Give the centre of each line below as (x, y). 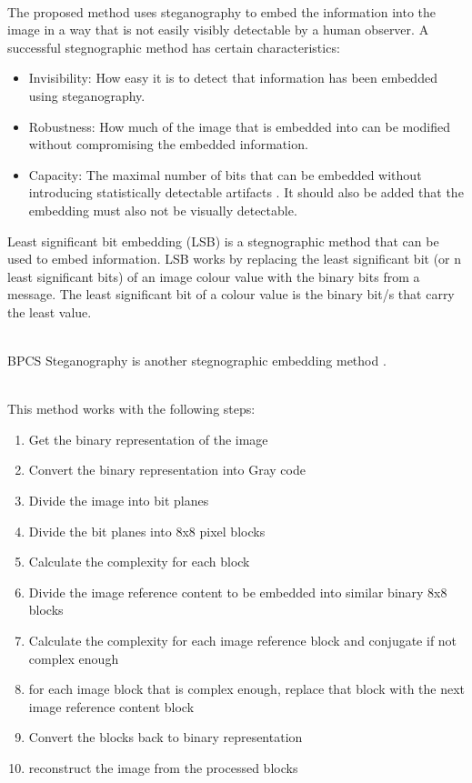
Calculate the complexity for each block (139, 562)
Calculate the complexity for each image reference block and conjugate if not (243, 641)
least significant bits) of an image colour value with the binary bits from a (214, 276)
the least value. (50, 311)
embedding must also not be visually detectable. (163, 210)
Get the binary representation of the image (148, 439)
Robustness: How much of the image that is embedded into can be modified (240, 126)
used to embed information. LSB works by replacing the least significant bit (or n (235, 259)
